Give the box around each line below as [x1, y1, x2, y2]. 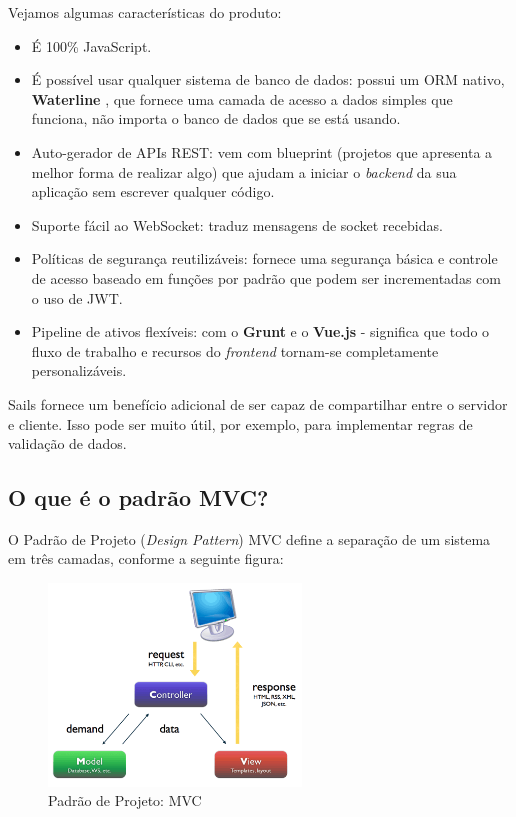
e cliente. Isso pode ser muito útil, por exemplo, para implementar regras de [8, 413, 473, 434]
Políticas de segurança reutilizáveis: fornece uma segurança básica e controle [31, 248, 498, 269]
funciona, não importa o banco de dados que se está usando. [31, 108, 401, 129]
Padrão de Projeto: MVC [48, 790, 202, 811]
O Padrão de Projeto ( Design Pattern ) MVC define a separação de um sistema [8, 528, 491, 549]
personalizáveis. [31, 360, 127, 381]
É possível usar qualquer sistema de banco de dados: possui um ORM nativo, [31, 69, 505, 90]
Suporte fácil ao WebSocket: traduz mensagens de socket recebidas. [31, 214, 443, 235]
